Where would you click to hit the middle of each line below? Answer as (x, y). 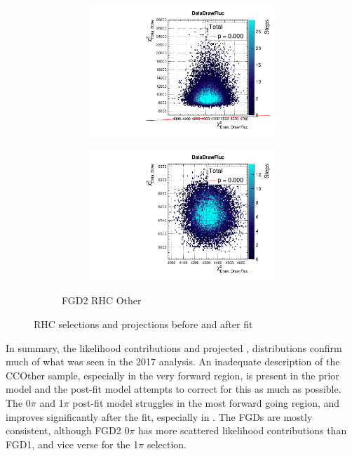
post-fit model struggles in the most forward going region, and (206, 402)
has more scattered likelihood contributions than (243, 430)
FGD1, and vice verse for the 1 (72, 444)
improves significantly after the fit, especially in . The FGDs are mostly (159, 416)
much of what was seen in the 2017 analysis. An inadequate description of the (173, 361)
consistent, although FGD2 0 (68, 430)
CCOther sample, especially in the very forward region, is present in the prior (172, 375)
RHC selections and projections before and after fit (143, 324)
